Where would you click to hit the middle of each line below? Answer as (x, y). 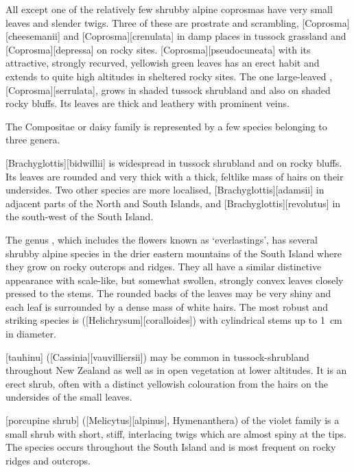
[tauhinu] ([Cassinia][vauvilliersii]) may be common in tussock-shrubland (157, 356)
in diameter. (31, 334)
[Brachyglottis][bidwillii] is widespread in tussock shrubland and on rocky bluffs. (174, 162)
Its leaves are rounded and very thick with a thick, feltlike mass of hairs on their (175, 176)
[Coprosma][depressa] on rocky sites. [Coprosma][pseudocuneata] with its (158, 49)
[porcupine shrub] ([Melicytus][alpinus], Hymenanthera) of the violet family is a (173, 420)
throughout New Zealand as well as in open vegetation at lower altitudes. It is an (176, 370)
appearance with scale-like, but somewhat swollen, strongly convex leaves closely (175, 280)
